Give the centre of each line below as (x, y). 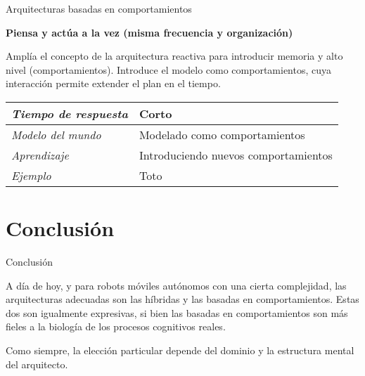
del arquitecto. (37, 364)
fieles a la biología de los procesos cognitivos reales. (116, 326)
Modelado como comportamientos (222, 134)
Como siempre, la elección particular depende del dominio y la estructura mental (180, 350)
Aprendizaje (40, 155)
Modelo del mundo (56, 134)
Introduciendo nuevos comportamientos (236, 155)
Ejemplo (31, 175)
